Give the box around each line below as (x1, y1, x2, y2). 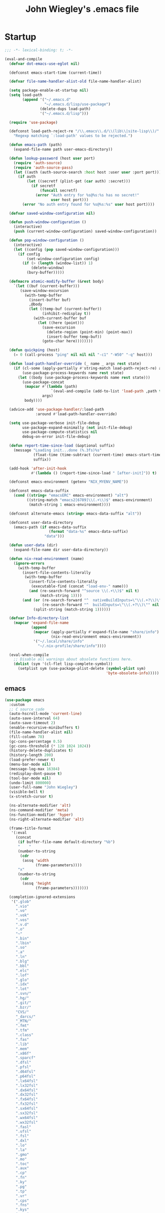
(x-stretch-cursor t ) (9, 794, 54, 799)
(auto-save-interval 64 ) (9, 716, 60, 721)
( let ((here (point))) (37, 320, 84, 325)
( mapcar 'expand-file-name (13, 620, 69, 625)
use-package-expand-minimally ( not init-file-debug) (22, 425, 133, 430)
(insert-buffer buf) (29, 297, 71, 302)
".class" (15, 1032, 34, 1037)
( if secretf (31, 184, 56, 188)
